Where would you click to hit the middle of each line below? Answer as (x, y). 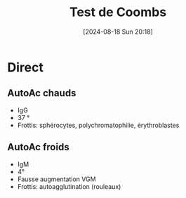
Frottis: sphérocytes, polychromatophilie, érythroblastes (98, 125)
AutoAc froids (38, 147)
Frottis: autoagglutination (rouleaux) (69, 186)
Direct (25, 67)
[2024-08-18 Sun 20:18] (118, 32)
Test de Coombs (118, 12)
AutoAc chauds (42, 93)
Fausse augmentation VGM (57, 179)
